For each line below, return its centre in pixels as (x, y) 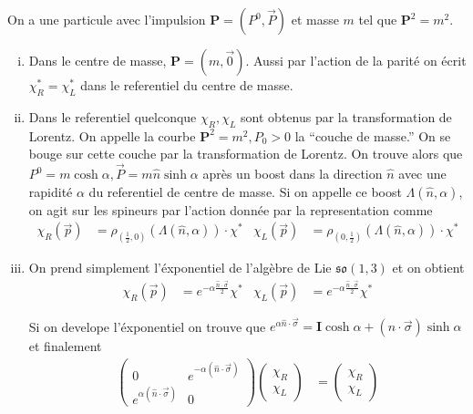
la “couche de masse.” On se (373, 135)
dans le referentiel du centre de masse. (187, 85)
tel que (378, 19)
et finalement (65, 346)
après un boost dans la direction (293, 173)
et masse (315, 19)
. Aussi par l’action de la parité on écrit (356, 60)
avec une (422, 173)
